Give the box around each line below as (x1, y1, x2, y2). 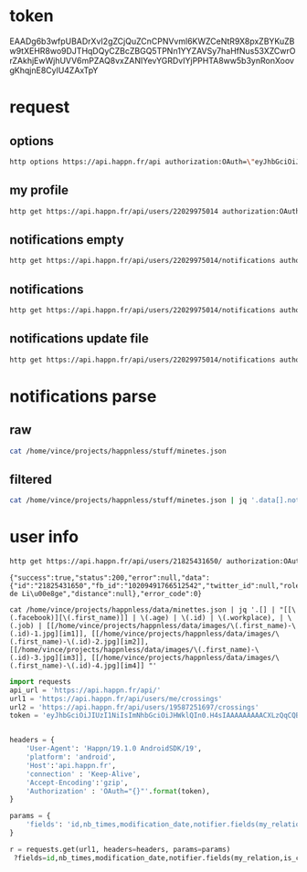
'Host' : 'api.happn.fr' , (26, 761, 117, 770)
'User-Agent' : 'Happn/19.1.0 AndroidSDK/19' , (26, 744, 203, 753)
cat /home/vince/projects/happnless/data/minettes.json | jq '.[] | (9, 604, 276, 615)
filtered (9, 471, 53, 487)
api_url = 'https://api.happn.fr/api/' (9, 686, 162, 695)
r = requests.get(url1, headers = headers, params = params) (9, 845, 231, 854)
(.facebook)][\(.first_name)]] (9, 613, 129, 622)
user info (9, 527, 79, 548)
